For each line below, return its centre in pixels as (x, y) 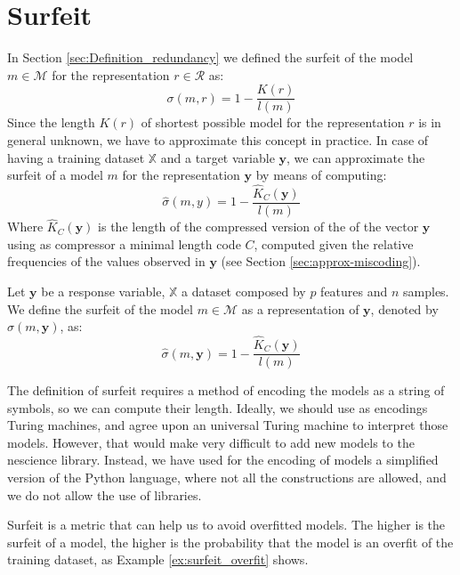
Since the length (51, 122)
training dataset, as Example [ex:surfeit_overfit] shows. (158, 559)
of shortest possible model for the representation (273, 122)
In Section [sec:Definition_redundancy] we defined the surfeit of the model (210, 57)
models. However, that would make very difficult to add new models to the (211, 442)
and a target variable (218, 157)
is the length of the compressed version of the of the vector (258, 227)
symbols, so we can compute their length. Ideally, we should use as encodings (218, 407)
